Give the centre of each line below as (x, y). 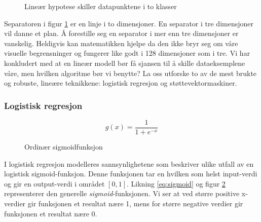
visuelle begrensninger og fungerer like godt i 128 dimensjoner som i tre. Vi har (127, 53)
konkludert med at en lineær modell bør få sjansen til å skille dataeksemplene (125, 63)
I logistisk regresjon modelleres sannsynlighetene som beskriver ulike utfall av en (129, 163)
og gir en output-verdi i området (54, 183)
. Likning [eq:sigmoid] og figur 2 (176, 183)
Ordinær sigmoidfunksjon (64, 147)
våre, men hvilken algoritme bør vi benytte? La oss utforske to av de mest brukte (130, 73)
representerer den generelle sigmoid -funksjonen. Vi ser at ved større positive (122, 193)
